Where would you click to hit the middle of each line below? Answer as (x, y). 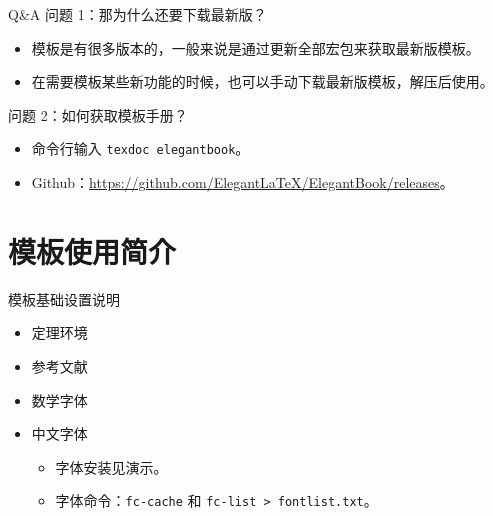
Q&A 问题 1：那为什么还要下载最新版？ (137, 14)
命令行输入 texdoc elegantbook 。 (140, 148)
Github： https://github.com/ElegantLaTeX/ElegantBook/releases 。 (242, 182)
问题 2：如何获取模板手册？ (98, 114)
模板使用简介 (92, 250)
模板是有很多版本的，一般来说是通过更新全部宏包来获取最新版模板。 (255, 47)
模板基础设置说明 (64, 298)
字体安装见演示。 (111, 466)
